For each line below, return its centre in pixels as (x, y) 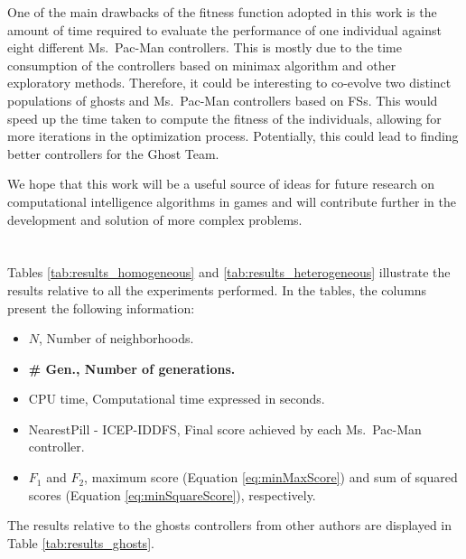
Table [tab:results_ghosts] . (81, 542)
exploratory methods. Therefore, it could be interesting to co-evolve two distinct (229, 83)
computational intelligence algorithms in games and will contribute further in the (232, 201)
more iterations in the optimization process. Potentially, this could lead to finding (233, 136)
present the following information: (101, 307)
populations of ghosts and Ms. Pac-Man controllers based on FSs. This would (223, 100)
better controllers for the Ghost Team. (113, 153)
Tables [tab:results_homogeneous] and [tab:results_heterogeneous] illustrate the (229, 272)
